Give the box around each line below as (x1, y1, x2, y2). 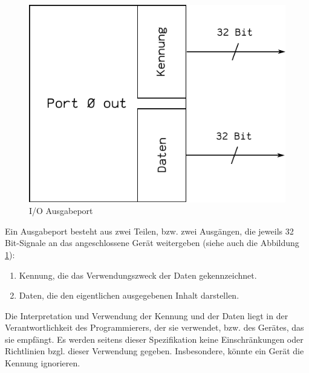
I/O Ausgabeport (29, 204, 93, 217)
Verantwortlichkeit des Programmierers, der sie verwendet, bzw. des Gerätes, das (5, 321, 304, 334)
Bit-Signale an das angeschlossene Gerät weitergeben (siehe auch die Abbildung (5, 236, 299, 249)
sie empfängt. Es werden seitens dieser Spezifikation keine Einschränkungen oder (5, 332, 304, 345)
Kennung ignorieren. (5, 357, 80, 369)
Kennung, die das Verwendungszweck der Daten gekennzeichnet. (19, 268, 257, 281)
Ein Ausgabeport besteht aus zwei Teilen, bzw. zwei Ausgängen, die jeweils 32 (5, 224, 294, 237)
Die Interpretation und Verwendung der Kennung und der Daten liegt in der (5, 309, 288, 322)
